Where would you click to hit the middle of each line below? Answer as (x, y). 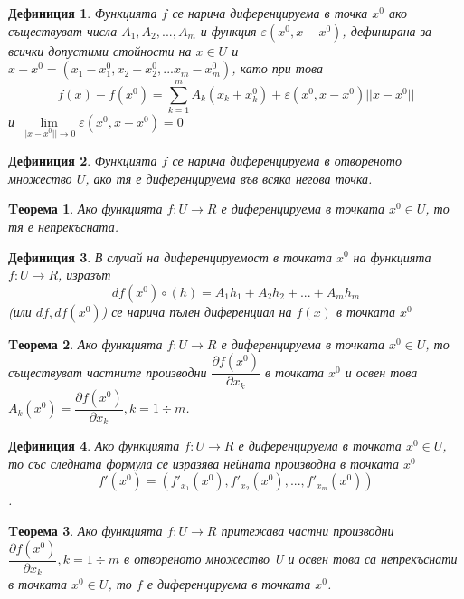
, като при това (277, 68)
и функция (228, 30)
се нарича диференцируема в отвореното (287, 161)
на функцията (392, 257)
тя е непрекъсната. (63, 226)
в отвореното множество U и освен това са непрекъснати (291, 559)
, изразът (85, 275)
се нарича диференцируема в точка (270, 13)
